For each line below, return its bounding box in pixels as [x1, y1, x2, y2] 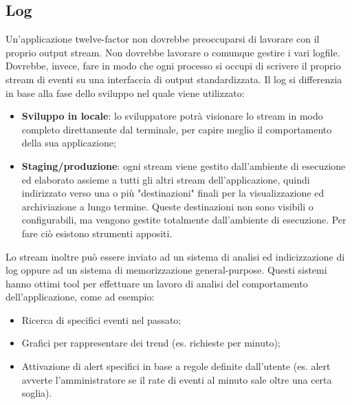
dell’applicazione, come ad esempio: [5, 289, 155, 304]
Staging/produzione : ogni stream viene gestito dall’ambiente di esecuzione [21, 158, 346, 173]
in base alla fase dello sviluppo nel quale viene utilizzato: [5, 85, 245, 100]
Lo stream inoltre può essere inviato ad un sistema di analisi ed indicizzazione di [5, 249, 345, 263]
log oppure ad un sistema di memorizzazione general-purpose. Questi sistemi [5, 263, 327, 277]
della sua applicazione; [21, 135, 116, 150]
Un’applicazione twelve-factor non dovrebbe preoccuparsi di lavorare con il [5, 32, 320, 46]
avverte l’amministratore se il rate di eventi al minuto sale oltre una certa [21, 372, 332, 386]
